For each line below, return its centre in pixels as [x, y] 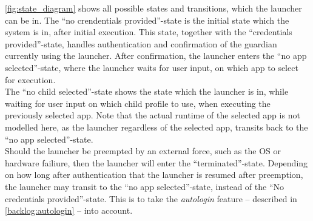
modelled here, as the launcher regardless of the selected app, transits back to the [156, 127]
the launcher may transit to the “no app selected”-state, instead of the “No [145, 186]
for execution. [30, 79]
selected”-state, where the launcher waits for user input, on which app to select [152, 67]
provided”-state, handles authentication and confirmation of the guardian [141, 43]
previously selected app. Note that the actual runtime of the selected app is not [153, 115]
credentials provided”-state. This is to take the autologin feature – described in [151, 198]
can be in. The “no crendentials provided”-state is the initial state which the [147, 20]
